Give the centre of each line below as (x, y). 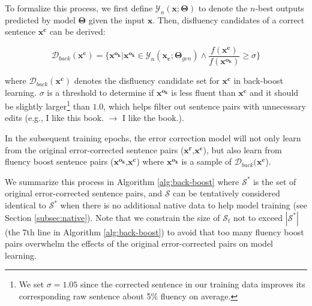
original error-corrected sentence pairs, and (84, 193)
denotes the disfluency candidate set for (147, 81)
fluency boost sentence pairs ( (59, 161)
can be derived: (77, 31)
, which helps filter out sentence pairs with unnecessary (205, 106)
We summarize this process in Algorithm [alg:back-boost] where (122, 181)
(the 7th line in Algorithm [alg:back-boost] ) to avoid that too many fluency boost (154, 231)
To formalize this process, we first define (79, 8)
